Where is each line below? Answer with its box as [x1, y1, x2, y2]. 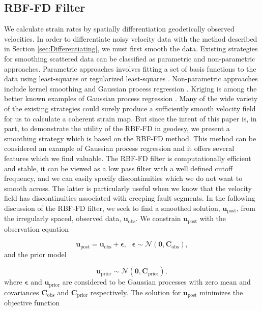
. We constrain [135, 213, 181, 224]
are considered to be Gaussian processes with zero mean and [62, 276, 251, 287]
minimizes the [199, 287, 243, 297]
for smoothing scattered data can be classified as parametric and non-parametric [4, 53, 255, 64]
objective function [4, 297, 60, 308]
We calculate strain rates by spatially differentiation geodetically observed [4, 23, 235, 34]
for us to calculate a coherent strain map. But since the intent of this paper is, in [4, 113, 257, 123]
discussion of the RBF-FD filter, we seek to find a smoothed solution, [4, 202, 220, 213]
